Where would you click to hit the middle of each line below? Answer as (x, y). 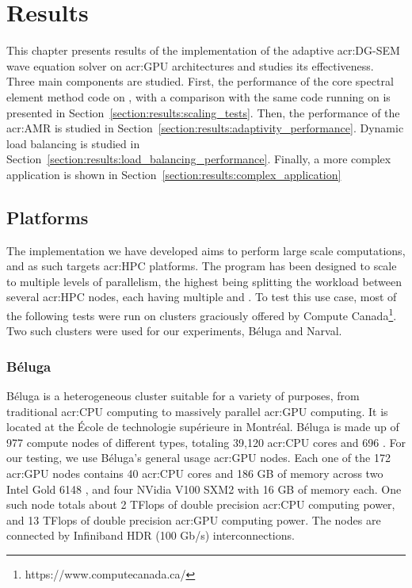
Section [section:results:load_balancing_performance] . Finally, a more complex (199, 159)
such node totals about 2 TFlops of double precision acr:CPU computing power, (201, 504)
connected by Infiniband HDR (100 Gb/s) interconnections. (151, 535)
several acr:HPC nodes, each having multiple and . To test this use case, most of (202, 297)
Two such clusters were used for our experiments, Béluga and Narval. (174, 331)
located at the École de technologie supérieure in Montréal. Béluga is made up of (203, 427)
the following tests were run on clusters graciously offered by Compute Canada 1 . (202, 314)
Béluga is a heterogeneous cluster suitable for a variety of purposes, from (183, 396)
